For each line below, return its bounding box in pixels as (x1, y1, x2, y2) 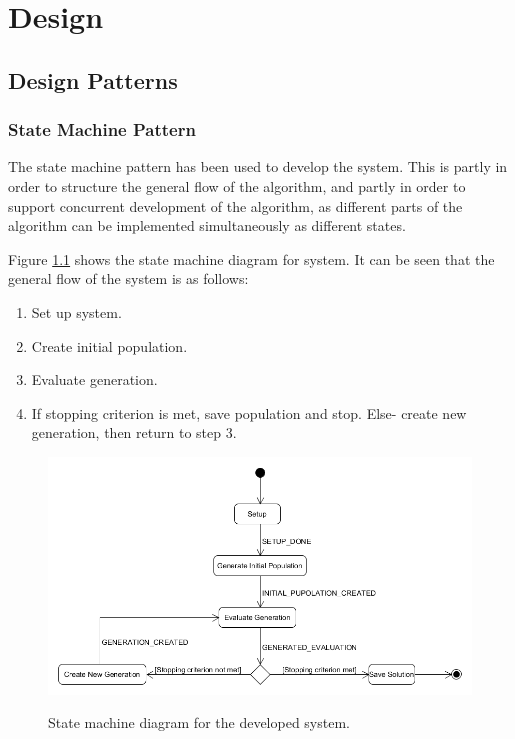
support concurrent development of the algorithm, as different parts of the (8, 195, 463, 216)
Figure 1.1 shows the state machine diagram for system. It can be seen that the (8, 248, 495, 269)
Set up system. (31, 301, 122, 322)
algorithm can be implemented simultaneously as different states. (8, 215, 406, 236)
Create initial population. (31, 335, 188, 356)
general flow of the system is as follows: (8, 268, 249, 289)
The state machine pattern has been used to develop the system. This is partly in (8, 156, 508, 177)
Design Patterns (8, 64, 178, 95)
